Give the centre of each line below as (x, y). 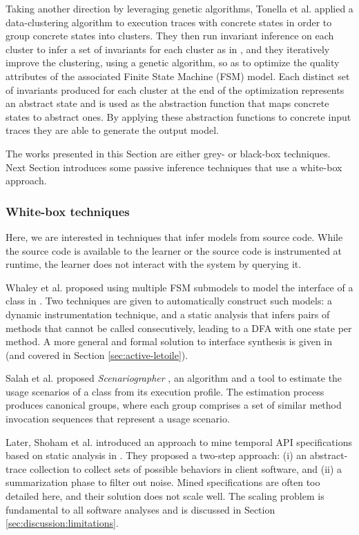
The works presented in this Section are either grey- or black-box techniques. (168, 153)
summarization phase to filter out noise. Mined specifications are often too (163, 482)
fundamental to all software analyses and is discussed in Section (140, 509)
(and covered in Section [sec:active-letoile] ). (97, 354)
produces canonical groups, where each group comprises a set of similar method (174, 405)
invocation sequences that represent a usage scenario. (118, 419)
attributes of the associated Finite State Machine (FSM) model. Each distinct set (178, 76)
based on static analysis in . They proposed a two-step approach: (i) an (156, 455)
